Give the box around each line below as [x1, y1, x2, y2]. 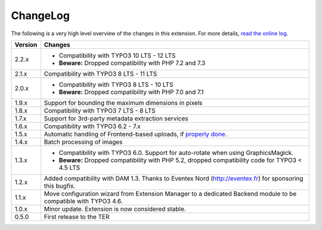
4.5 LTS [58, 163, 80, 172]
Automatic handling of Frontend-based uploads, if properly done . [44, 130, 227, 138]
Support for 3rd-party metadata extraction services [44, 114, 188, 122]
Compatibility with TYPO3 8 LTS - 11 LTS [44, 69, 157, 77]
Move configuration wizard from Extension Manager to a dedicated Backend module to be [44, 189, 297, 198]
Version [14, 41, 38, 49]
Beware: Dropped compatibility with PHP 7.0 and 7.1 [58, 88, 204, 96]
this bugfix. [44, 182, 76, 190]
